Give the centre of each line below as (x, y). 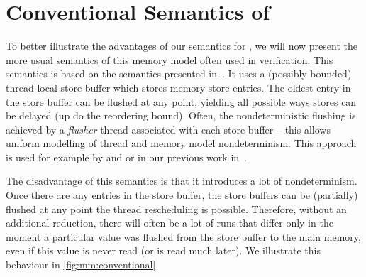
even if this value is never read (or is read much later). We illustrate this (163, 250)
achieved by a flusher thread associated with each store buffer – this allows (168, 129)
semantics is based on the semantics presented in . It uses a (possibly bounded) (179, 74)
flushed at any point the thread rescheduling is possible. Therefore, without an (176, 208)
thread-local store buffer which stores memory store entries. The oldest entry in (178, 87)
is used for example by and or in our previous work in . (126, 157)
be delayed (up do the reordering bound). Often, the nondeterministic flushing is (181, 115)
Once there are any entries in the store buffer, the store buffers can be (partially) (182, 195)
